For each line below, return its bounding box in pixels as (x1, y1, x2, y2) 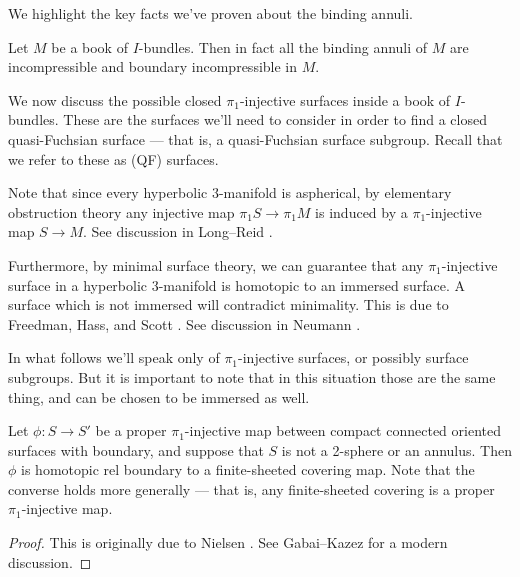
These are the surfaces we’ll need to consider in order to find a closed (63, 109, 487, 130)
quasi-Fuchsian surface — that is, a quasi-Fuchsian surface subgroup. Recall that (8, 128, 503, 149)
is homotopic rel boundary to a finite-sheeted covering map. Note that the (21, 459, 475, 480)
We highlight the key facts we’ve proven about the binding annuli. (8, 3, 413, 23)
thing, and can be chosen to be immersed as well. (8, 386, 310, 407)
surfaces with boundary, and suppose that (8, 439, 264, 460)
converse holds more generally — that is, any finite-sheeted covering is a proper (8, 478, 495, 499)
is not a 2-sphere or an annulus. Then (281, 439, 513, 460)
